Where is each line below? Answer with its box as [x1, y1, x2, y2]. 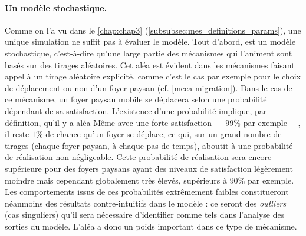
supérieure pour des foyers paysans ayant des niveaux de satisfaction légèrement [5, 162, 293, 174]
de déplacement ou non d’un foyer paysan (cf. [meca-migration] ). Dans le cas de [5, 81, 292, 94]
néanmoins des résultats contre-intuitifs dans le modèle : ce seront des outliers [5, 197, 287, 209]
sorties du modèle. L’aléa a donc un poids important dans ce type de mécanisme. [5, 220, 297, 232]
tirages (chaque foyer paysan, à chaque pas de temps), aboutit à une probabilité [5, 139, 293, 151]
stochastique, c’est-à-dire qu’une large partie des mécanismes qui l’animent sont [5, 46, 292, 59]
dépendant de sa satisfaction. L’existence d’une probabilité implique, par [5, 104, 267, 117]
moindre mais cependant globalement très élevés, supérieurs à [5, 174, 227, 186]
